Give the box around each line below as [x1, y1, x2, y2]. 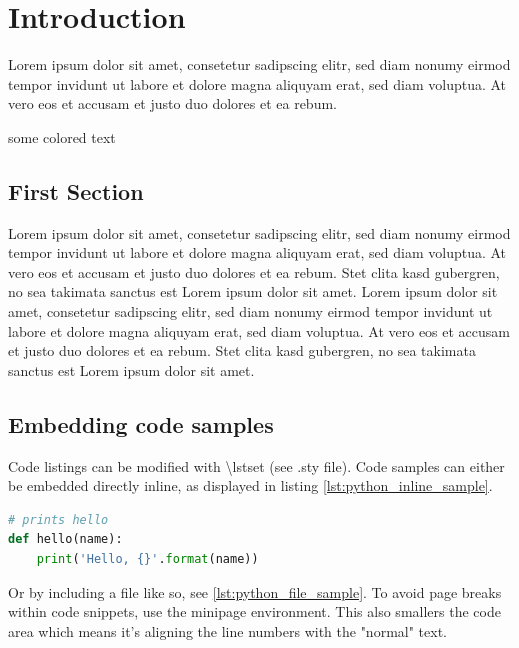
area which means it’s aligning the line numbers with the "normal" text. [8, 620, 447, 641]
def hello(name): [8, 532, 123, 547]
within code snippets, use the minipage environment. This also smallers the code [8, 601, 501, 622]
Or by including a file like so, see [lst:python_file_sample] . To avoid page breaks [8, 581, 502, 602]
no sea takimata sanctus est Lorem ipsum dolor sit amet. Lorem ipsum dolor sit [8, 281, 498, 302]
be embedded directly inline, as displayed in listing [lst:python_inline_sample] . [8, 475, 493, 496]
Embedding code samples [8, 408, 274, 439]
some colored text [8, 126, 116, 147]
